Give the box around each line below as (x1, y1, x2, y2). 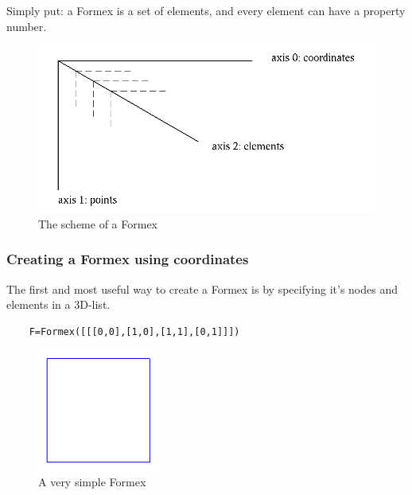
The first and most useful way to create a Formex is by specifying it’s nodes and (6, 280, 398, 297)
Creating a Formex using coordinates (6, 249, 249, 269)
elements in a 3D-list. (6, 296, 111, 313)
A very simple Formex (38, 474, 146, 490)
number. (6, 18, 47, 34)
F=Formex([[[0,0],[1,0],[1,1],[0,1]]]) (29, 325, 240, 337)
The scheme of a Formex (38, 215, 157, 232)
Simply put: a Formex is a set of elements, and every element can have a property (6, 2, 406, 18)
